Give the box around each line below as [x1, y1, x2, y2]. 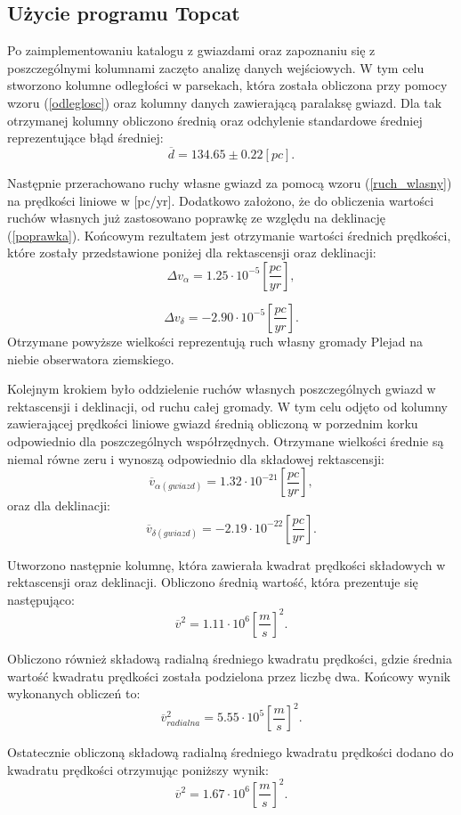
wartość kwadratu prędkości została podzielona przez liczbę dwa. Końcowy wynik [7, 666, 451, 685]
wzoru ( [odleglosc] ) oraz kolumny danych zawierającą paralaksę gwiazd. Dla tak [7, 93, 442, 111]
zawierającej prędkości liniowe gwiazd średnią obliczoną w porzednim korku [7, 414, 418, 433]
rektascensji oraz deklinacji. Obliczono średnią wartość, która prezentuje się [7, 573, 418, 591]
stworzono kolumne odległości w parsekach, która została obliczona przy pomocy [7, 76, 448, 94]
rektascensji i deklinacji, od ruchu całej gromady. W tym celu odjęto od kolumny [7, 396, 448, 415]
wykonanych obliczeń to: [7, 684, 141, 703]
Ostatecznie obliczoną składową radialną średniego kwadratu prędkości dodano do [7, 743, 454, 762]
